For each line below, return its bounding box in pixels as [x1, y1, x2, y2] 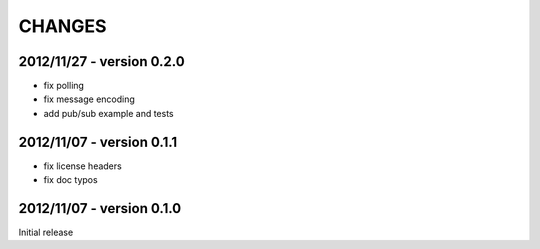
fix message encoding [43, 93, 135, 105]
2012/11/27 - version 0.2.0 [18, 53, 185, 70]
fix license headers [43, 160, 122, 172]
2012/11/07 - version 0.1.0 [18, 200, 182, 217]
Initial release [18, 226, 74, 239]
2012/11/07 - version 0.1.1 [18, 133, 178, 150]
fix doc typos [43, 174, 99, 186]
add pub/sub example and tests [43, 107, 174, 119]
